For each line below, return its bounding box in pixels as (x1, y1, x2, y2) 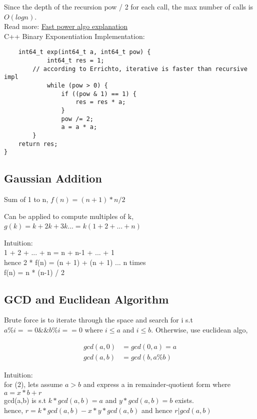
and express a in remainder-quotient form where (83, 379, 231, 389)
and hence (141, 404, 172, 415)
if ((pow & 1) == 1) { (61, 90, 136, 97)
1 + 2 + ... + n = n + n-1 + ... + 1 (4, 247, 114, 257)
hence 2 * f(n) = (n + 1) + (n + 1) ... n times (4, 257, 146, 267)
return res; (18, 140, 58, 147)
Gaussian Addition (4, 170, 102, 186)
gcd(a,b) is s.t (4, 394, 46, 405)
